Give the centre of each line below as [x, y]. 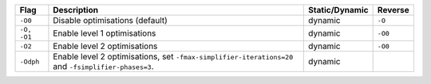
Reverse [393, 10]
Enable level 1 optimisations [105, 33]
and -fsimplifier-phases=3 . [103, 66]
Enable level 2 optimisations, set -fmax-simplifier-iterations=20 [173, 57]
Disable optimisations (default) [110, 20]
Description [76, 10]
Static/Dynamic [338, 10]
